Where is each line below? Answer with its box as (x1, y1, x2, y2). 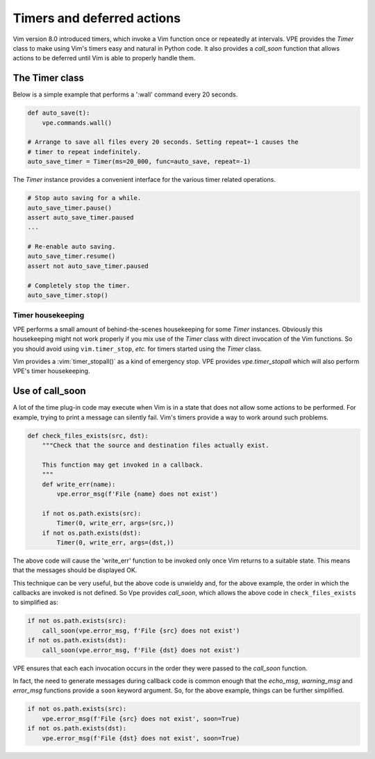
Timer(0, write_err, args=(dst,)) (56, 538, 174, 547)
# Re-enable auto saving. (27, 243, 116, 251)
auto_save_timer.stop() (27, 292, 109, 299)
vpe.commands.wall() (42, 119, 112, 126)
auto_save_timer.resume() (27, 252, 116, 260)
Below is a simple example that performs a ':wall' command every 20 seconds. (12, 90, 238, 99)
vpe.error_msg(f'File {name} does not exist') (56, 490, 218, 498)
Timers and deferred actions (12, 10, 181, 26)
